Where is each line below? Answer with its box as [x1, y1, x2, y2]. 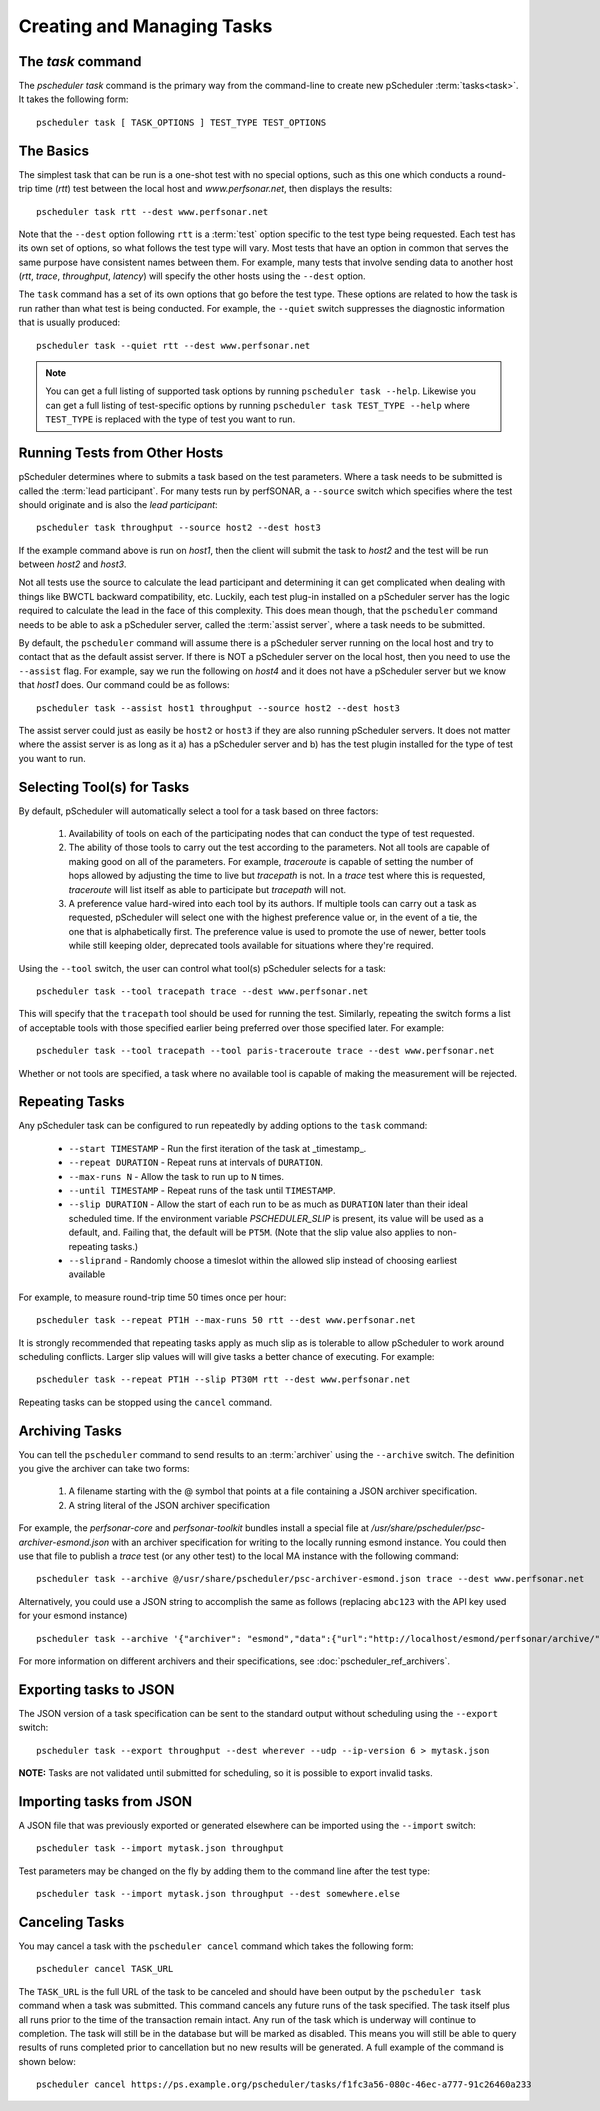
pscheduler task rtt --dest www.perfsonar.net [36, 206, 269, 217]
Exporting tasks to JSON [18, 1681, 175, 1698]
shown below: [18, 2055, 77, 2067]
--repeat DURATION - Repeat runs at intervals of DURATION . [68, 1156, 324, 1169]
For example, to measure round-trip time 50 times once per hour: [18, 1291, 287, 1303]
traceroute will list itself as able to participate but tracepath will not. [68, 883, 347, 895]
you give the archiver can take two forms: [18, 1462, 190, 1474]
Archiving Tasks [18, 1422, 122, 1439]
